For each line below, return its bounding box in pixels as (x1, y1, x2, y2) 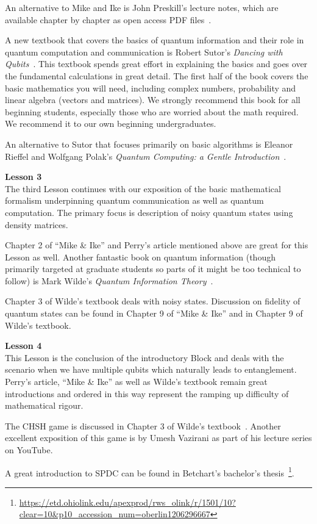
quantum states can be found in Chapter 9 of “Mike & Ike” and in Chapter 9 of (5, 307, 303, 320)
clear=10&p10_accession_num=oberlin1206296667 (19, 508, 210, 520)
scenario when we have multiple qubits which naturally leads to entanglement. (5, 363, 297, 376)
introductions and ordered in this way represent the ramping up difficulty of (5, 387, 289, 400)
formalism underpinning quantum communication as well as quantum (5, 194, 264, 207)
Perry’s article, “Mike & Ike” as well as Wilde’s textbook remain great (5, 375, 268, 388)
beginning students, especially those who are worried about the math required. (5, 105, 299, 118)
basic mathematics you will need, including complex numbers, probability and (5, 81, 296, 94)
